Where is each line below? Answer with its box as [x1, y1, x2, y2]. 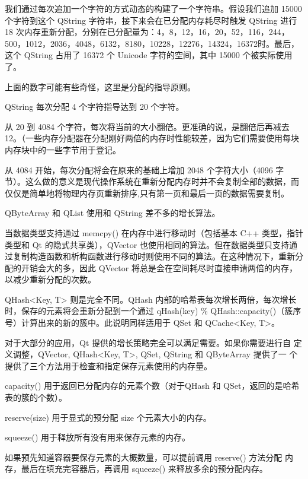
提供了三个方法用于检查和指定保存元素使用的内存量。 [5, 359, 212, 372]
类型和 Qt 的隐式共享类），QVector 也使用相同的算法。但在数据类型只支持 [5, 238, 289, 250]
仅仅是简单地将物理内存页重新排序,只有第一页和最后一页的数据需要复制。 [5, 186, 289, 199]
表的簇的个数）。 [5, 391, 67, 404]
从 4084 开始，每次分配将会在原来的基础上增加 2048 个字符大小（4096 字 [5, 163, 284, 176]
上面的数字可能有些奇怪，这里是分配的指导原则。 [5, 80, 195, 93]
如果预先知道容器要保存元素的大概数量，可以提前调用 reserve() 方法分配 [5, 451, 283, 463]
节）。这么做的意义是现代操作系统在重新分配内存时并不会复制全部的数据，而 [5, 175, 299, 188]
